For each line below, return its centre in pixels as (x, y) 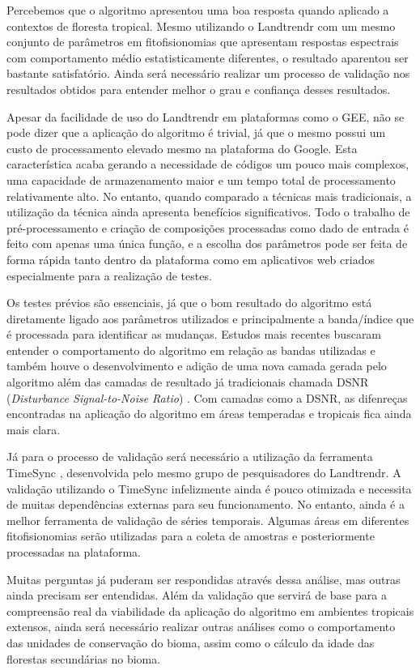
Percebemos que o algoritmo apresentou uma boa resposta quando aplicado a (198, 10)
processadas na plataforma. (74, 552)
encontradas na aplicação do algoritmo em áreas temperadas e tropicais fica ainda (209, 414)
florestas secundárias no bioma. (84, 658)
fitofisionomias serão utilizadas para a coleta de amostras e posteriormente (191, 536)
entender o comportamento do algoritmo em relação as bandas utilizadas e (191, 350)
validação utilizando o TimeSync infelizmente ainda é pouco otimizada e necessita (209, 488)
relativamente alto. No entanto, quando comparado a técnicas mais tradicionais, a (209, 196)
